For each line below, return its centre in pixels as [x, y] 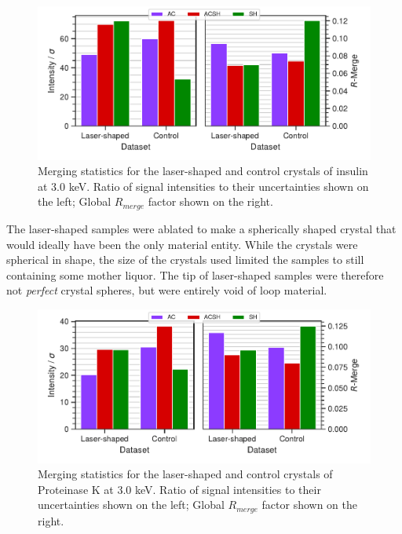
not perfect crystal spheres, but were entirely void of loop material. [167, 290]
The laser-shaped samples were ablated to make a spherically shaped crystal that [201, 228]
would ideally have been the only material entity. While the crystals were [182, 244]
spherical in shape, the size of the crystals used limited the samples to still [185, 260]
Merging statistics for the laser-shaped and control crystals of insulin [203, 171]
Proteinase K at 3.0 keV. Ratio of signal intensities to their [179, 489]
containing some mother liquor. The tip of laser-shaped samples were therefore [195, 274]
